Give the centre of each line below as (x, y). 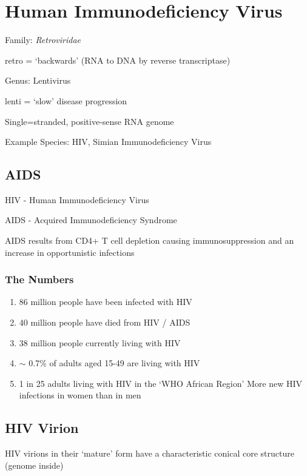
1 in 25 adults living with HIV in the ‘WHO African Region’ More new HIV (161, 383)
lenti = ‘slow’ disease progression (66, 100)
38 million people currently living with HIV (100, 342)
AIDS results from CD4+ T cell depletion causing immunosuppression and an (150, 240)
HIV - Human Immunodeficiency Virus (77, 199)
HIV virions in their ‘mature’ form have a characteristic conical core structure (150, 453)
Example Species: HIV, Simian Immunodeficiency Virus (108, 142)
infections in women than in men (80, 395)
